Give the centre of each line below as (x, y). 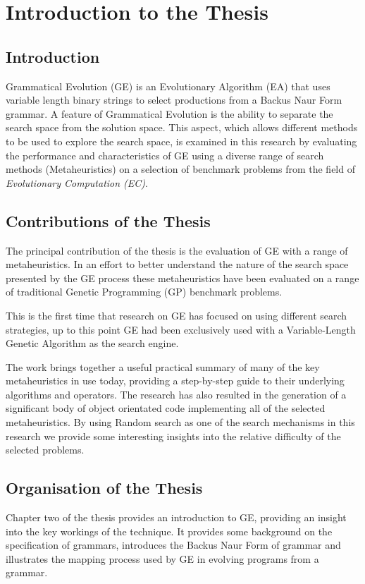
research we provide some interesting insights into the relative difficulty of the (173, 436)
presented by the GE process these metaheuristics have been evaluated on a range (182, 278)
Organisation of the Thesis (104, 488)
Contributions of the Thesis (108, 220)
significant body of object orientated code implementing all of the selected (166, 408)
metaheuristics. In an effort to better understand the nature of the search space (177, 264)
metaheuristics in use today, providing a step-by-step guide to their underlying (175, 381)
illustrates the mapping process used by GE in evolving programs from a (162, 558)
